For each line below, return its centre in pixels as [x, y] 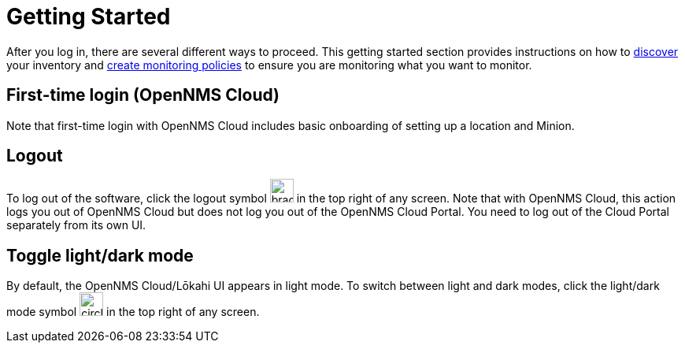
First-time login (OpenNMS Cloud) [143, 95]
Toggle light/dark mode [100, 255]
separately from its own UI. [76, 225]
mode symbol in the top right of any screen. [133, 312]
